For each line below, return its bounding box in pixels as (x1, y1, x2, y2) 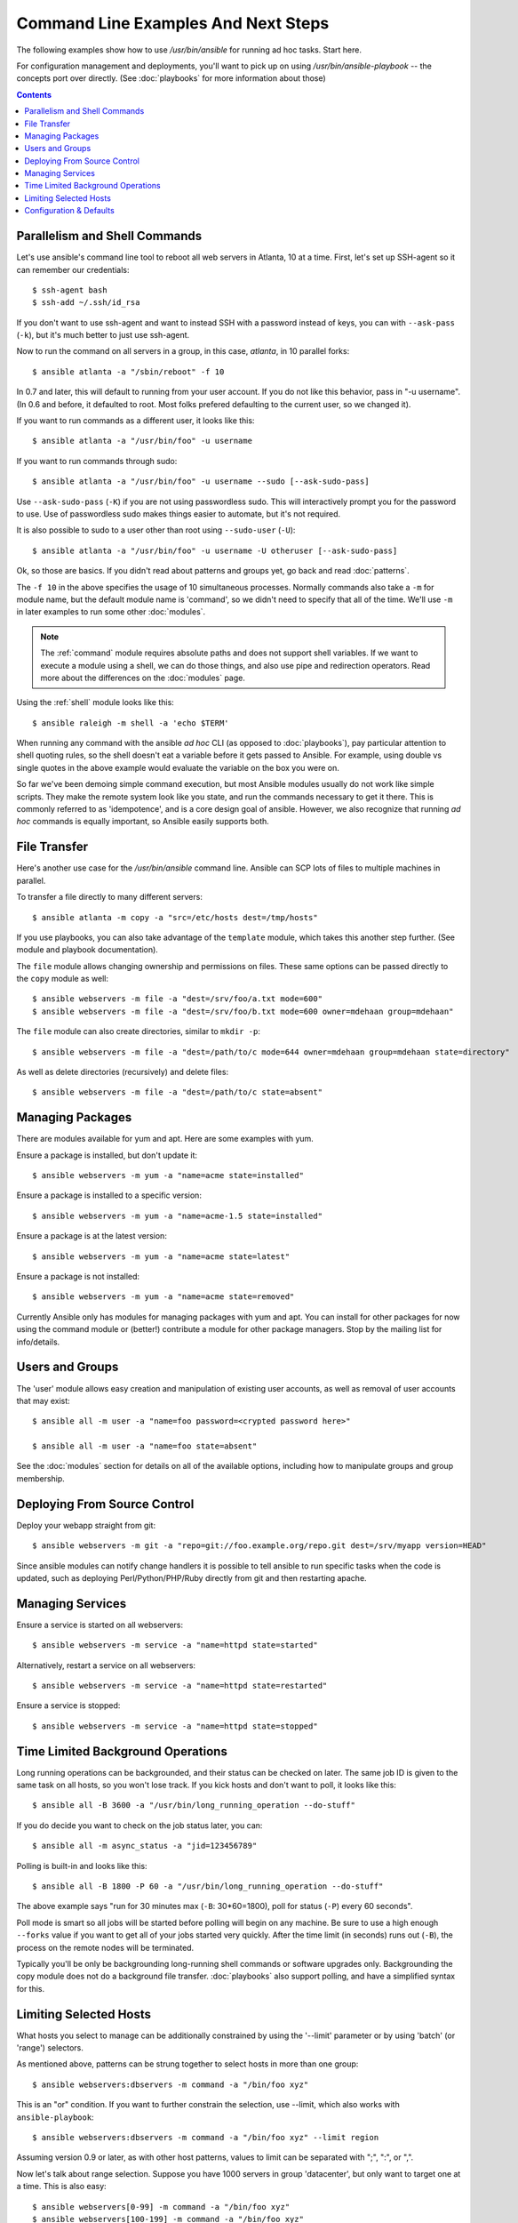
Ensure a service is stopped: (16, 1700, 121, 1711)
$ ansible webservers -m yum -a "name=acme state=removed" (32, 1292, 295, 1302)
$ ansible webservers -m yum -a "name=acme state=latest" (32, 1251, 291, 1262)
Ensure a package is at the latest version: (16, 1231, 168, 1241)
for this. (16, 1983, 45, 1994)
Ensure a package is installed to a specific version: (16, 1190, 202, 1200)
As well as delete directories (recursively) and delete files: (16, 1067, 229, 1078)
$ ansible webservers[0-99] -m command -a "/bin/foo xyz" (32, 2202, 291, 2211)
